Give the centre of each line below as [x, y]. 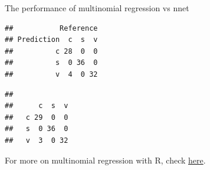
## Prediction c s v [51, 40]
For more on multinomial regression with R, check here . [105, 160]
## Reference [51, 28]
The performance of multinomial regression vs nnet [97, 8]
